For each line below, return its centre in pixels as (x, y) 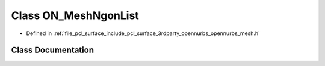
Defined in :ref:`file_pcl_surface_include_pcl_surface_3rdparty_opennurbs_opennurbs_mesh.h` (143, 33)
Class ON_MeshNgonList (75, 15)
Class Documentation (53, 50)
